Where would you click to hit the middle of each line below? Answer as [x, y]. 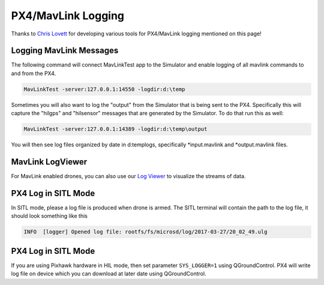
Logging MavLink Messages [65, 51]
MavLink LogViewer [49, 162]
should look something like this [49, 216]
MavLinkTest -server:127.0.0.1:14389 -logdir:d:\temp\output [115, 129]
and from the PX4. [34, 73]
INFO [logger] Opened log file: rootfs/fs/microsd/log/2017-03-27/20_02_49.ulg [145, 232]
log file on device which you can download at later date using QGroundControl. [109, 274]
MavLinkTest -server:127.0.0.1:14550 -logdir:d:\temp [104, 89]
